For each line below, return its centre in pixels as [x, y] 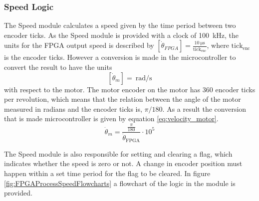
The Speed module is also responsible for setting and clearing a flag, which [118, 153]
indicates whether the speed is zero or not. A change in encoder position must [123, 163]
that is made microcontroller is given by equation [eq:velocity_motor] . [111, 118]
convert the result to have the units [58, 67]
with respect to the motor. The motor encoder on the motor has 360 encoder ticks [130, 89]
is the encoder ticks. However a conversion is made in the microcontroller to [120, 57]
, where [218, 45]
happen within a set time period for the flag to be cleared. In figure [107, 173]
